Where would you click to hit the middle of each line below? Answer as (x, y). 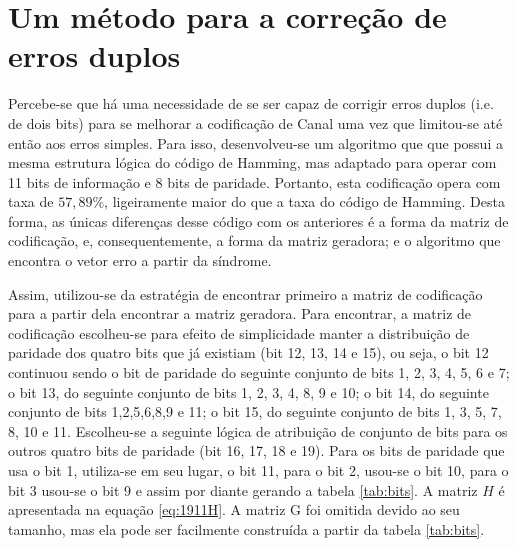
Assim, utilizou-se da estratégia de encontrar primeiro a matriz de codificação (245, 293)
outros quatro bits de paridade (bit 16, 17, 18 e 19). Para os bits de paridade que (256, 450)
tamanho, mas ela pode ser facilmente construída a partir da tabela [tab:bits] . (246, 528)
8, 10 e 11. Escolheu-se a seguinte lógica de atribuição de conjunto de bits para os (258, 430)
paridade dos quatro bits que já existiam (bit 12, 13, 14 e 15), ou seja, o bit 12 (248, 352)
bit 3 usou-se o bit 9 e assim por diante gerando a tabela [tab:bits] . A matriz (243, 489)
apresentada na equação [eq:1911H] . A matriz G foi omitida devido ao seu (234, 509)
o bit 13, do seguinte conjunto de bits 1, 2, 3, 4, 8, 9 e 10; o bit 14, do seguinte (248, 391)
